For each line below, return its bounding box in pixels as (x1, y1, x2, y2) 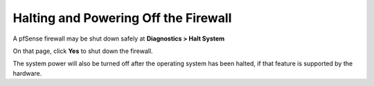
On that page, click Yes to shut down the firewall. (12, 47, 153, 55)
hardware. (12, 69, 42, 77)
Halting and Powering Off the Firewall (12, 10, 232, 25)
